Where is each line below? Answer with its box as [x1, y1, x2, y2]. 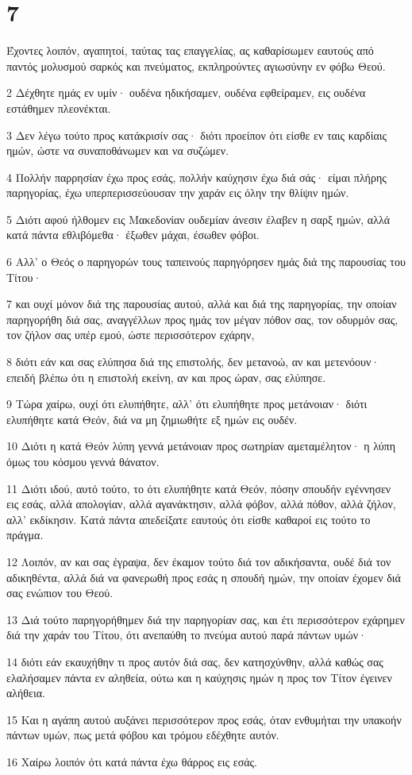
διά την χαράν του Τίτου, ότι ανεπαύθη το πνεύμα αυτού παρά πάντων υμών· [6, 627, 367, 643]
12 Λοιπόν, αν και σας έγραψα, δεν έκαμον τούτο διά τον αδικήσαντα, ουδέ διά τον [6, 553, 391, 569]
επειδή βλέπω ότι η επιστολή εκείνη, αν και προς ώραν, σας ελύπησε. [6, 368, 326, 385]
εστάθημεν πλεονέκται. [6, 99, 111, 116]
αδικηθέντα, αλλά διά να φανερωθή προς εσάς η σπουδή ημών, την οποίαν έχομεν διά [6, 569, 401, 585]
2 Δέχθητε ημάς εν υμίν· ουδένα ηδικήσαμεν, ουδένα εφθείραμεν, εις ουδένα [6, 84, 366, 101]
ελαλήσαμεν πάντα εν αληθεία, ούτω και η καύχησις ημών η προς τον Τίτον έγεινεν [6, 669, 392, 685]
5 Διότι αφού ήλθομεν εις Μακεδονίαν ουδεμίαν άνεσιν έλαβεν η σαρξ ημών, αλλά [6, 210, 391, 227]
